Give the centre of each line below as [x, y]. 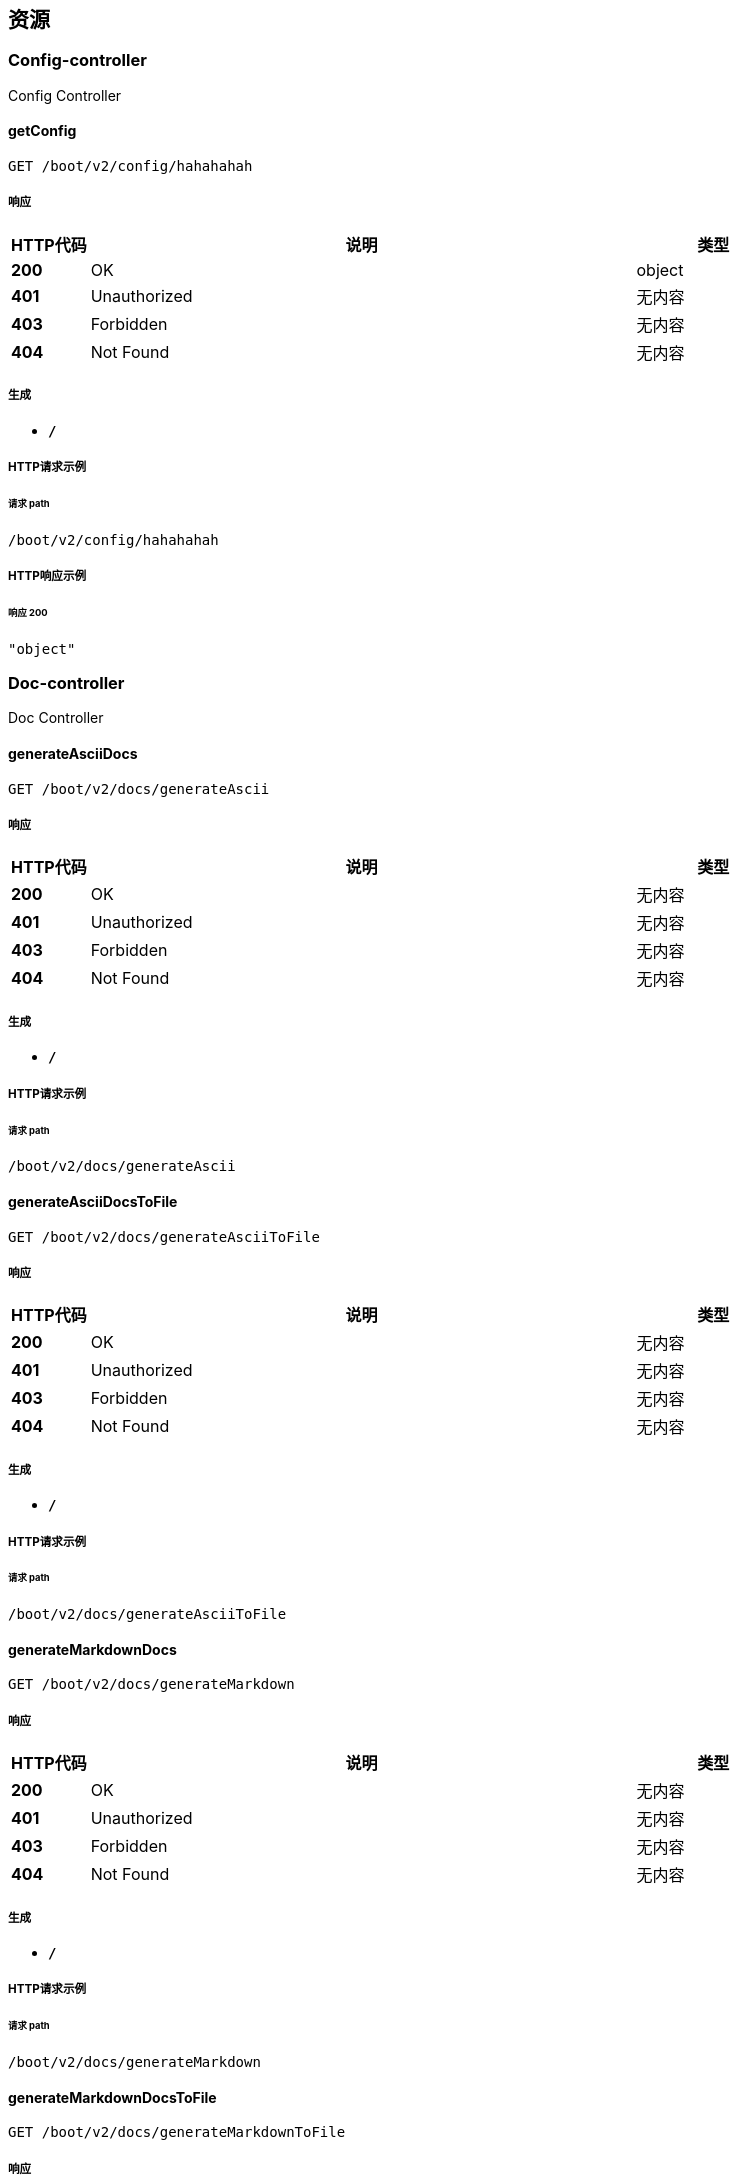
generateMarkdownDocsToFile [112, 2097]
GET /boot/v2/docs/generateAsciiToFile [164, 1236]
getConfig [42, 131]
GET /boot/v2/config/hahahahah [130, 166]
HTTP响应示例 [47, 576]
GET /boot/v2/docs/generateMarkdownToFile [177, 2132]
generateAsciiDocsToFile [93, 1201]
